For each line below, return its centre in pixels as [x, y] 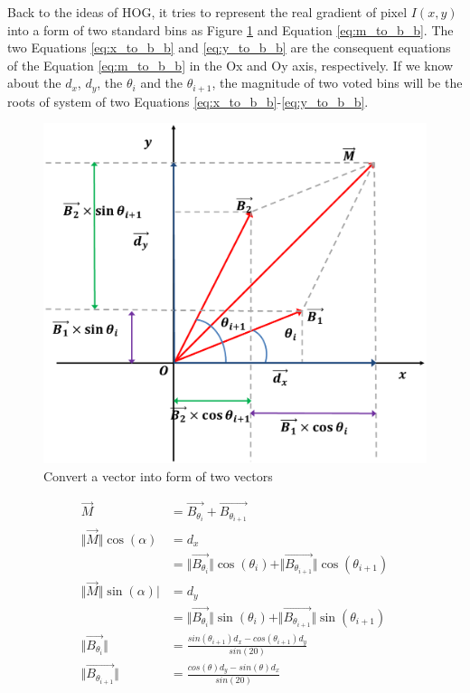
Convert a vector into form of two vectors [158, 475]
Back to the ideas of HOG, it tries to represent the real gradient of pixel [207, 12]
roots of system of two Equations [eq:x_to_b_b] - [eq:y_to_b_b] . [188, 101]
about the [34, 83]
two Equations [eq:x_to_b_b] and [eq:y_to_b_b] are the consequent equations [229, 47]
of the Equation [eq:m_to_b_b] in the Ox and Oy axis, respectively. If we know [230, 65]
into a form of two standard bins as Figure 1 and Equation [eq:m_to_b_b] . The [230, 29]
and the [162, 83]
